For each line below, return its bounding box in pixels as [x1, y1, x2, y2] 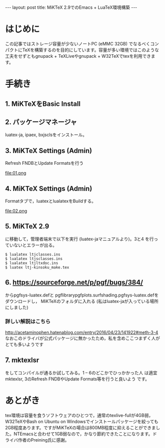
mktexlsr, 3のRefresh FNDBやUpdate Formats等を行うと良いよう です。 [5, 376, 150, 382]
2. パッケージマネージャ [5, 117, 77, 126]
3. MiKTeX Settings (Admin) [5, 147, 92, 155]
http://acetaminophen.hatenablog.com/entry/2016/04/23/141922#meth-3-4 [5, 329, 159, 335]
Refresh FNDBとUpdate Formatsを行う [5, 160, 84, 166]
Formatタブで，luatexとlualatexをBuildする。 [5, 198, 96, 204]
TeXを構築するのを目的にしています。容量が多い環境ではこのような [22, 47, 159, 53]
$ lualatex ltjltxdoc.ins [5, 261, 58, 265]
